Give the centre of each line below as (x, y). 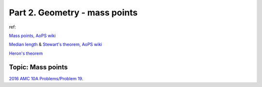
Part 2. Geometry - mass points (73, 12)
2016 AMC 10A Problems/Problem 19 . (46, 78)
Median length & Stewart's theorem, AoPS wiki (55, 44)
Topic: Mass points (38, 67)
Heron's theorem (26, 53)
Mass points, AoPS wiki (32, 36)
